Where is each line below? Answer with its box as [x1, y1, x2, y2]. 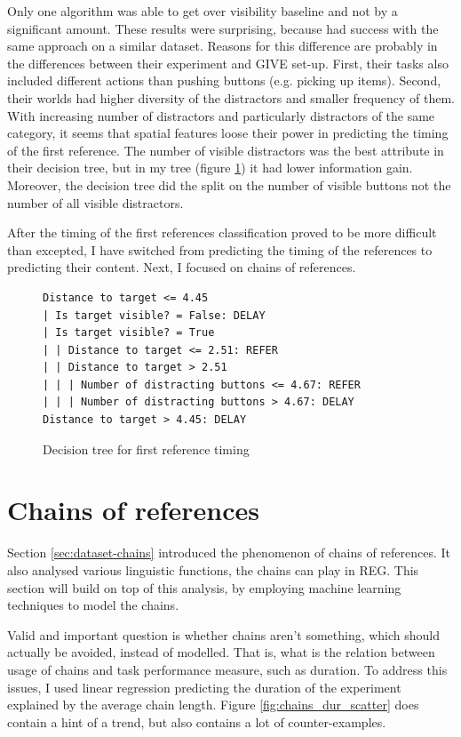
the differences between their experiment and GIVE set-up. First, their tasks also [7, 53, 449, 72]
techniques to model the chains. [7, 596, 179, 614]
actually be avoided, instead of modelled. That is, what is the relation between [7, 643, 435, 661]
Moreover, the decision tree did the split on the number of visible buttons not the [7, 175, 451, 194]
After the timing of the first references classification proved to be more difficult [7, 223, 437, 242]
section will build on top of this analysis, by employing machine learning [7, 578, 401, 597]
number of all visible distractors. [7, 193, 184, 212]
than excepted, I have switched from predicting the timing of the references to [7, 240, 433, 259]
